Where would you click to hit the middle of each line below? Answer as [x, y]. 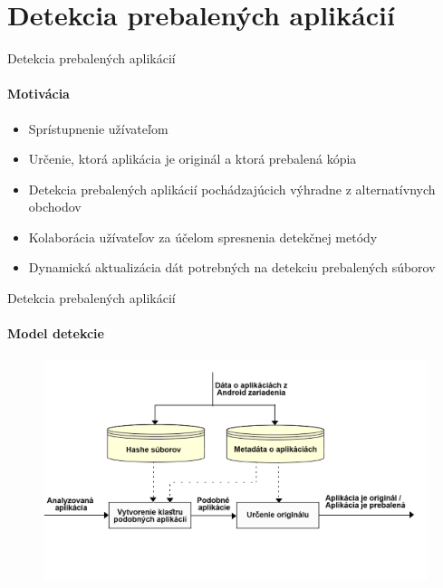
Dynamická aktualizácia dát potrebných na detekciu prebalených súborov [232, 267]
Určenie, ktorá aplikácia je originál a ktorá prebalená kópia [193, 159]
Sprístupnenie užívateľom [98, 128]
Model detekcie [56, 333]
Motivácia [39, 94]
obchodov [55, 207]
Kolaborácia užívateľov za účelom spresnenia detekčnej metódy [203, 237]
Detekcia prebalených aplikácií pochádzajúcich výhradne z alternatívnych [232, 189]
